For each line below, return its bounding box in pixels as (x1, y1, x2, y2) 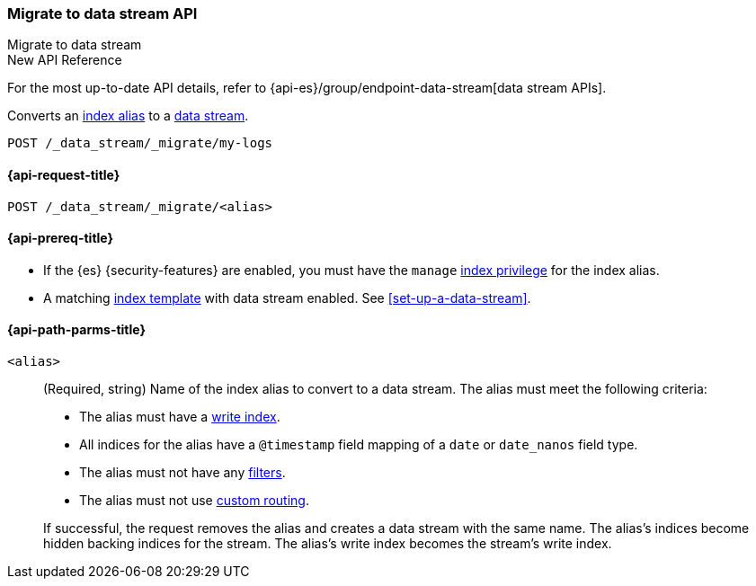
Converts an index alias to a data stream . (7, 108, 249, 124)
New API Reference (7, 52, 122, 68)
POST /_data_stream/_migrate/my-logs (7, 136, 273, 151)
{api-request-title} (7, 166, 120, 182)
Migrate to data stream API (7, 4, 198, 22)
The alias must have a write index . (79, 409, 280, 425)
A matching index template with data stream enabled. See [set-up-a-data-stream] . (43, 289, 531, 306)
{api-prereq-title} (7, 230, 114, 246)
